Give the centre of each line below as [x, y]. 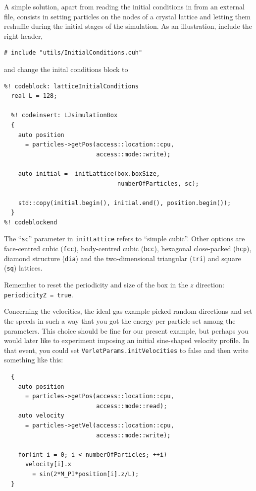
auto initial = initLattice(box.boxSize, [89, 174]
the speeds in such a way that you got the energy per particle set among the [120, 320]
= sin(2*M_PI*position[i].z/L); [86, 474]
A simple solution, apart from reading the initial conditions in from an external [124, 6]
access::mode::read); [132, 406]
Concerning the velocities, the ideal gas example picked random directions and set [128, 311]
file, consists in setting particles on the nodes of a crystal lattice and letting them [127, 16]
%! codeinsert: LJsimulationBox [64, 115]
